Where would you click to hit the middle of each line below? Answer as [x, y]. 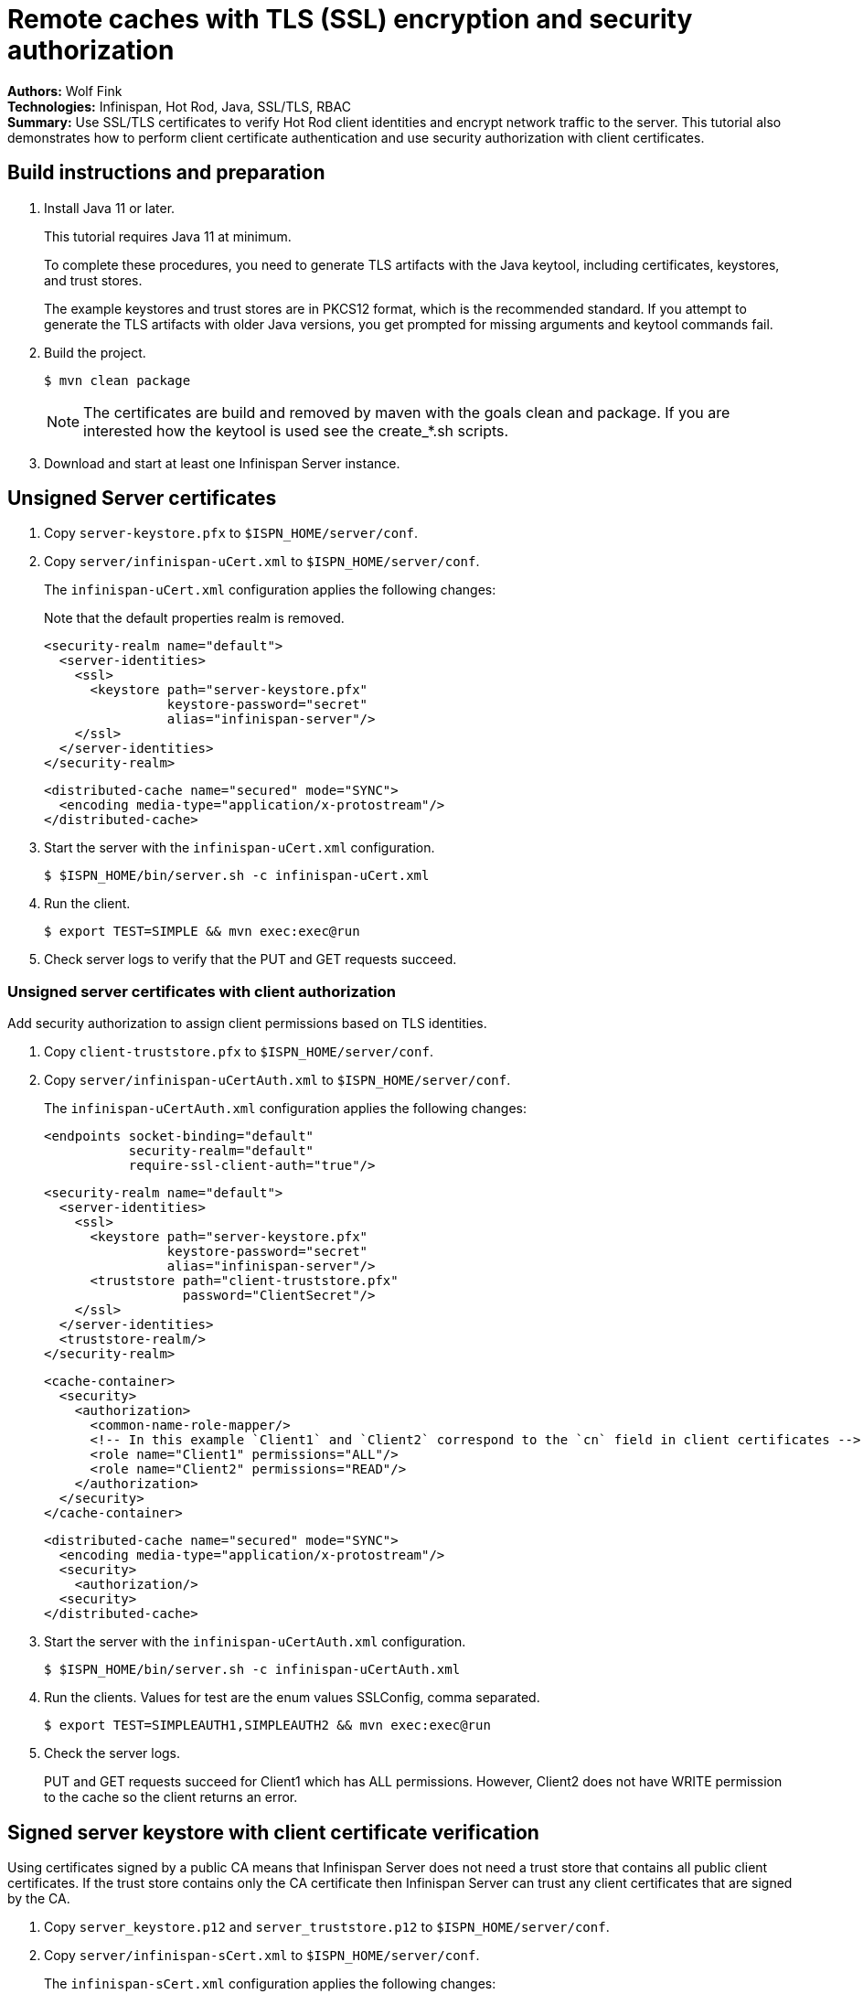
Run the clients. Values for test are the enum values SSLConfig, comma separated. [292, 1698]
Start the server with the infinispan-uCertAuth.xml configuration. [255, 1642]
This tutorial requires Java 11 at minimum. [168, 236]
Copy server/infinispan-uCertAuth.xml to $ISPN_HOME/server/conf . [277, 1080]
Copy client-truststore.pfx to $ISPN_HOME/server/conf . [239, 1052]
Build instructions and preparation [166, 173]
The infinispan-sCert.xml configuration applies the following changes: [270, 1984]
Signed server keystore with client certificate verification [273, 1832]
